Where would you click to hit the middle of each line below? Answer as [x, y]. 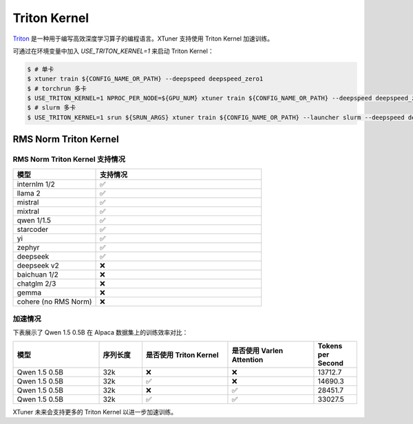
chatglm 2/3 [36, 284]
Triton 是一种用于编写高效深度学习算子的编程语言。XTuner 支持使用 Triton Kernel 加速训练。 [143, 39]
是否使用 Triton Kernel [182, 354]
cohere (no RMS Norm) [54, 301]
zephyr [28, 247]
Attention [247, 359]
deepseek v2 [38, 265]
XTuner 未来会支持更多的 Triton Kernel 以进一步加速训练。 [95, 412]
